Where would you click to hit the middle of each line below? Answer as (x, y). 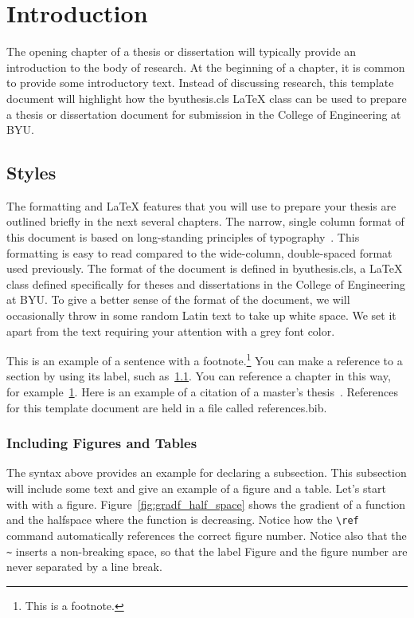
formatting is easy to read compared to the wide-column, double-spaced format (199, 252)
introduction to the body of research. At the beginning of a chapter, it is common (206, 67)
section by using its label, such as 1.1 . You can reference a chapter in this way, (199, 376)
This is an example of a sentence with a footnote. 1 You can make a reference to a (205, 359)
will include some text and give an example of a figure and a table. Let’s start (196, 488)
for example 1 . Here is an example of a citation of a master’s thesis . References (202, 392)
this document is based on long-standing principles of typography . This (183, 237)
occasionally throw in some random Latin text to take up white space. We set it (201, 315)
